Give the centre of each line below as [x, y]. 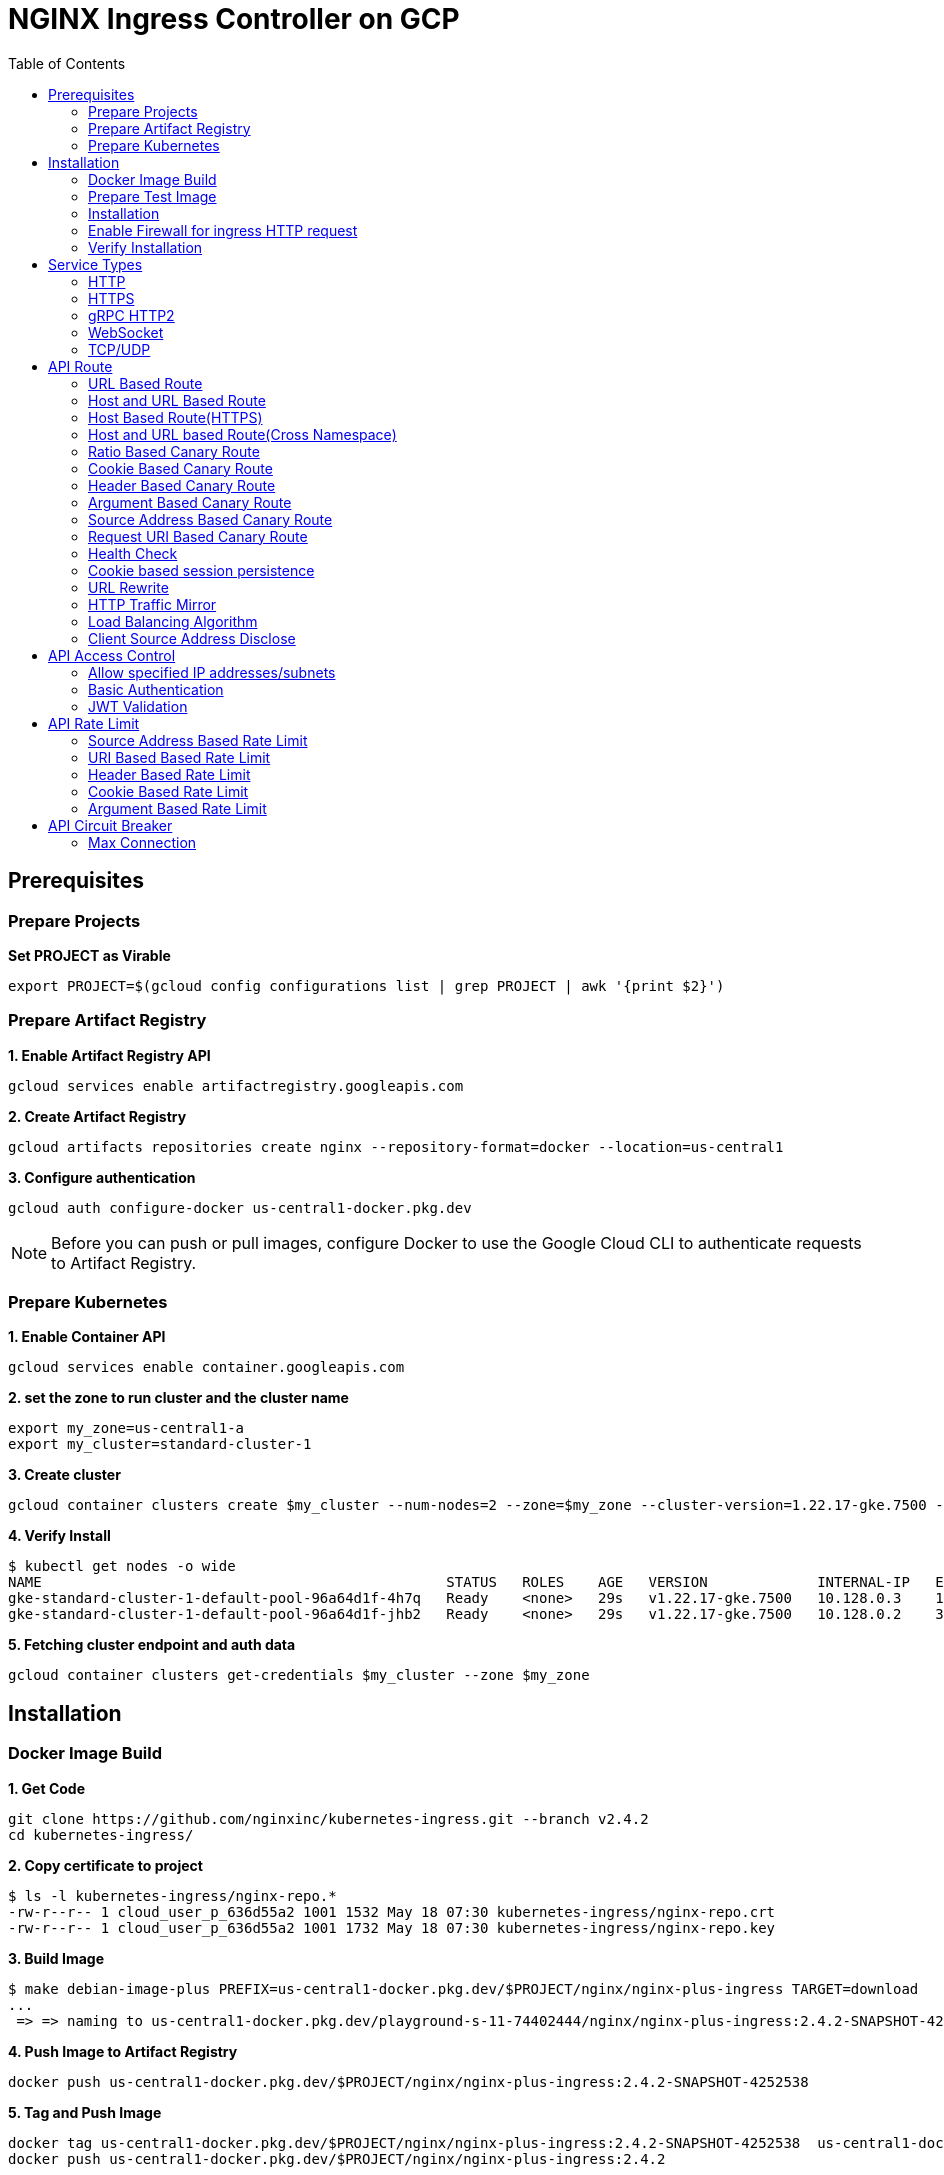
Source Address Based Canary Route [210, 519]
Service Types [95, 264]
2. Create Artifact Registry [97, 1116]
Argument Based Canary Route [190, 502]
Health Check [133, 553]
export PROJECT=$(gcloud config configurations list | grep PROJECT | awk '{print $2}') [366, 985]
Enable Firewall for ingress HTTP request [223, 230]
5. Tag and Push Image [85, 2112]
